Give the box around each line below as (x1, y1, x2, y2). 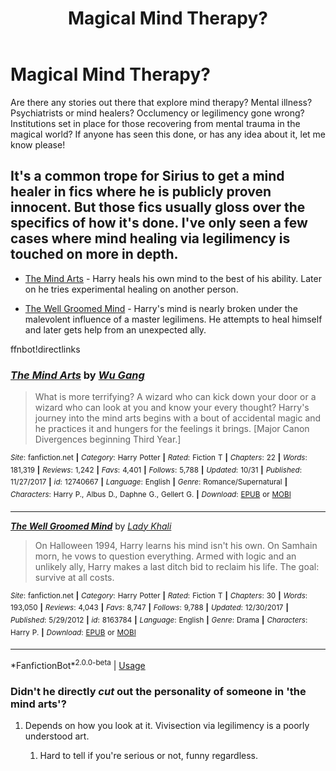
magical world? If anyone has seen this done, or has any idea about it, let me (10, 128, 326, 140)
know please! (10, 138, 66, 151)
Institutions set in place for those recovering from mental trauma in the (10, 117, 301, 129)
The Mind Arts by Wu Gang (10, 368, 145, 382)
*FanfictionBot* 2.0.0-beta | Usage (10, 658, 146, 671)
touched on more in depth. (10, 246, 179, 263)
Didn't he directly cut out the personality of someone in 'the (10, 684, 307, 698)
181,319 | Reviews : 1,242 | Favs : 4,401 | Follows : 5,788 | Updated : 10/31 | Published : (10, 465, 303, 475)
